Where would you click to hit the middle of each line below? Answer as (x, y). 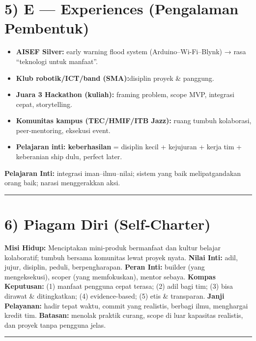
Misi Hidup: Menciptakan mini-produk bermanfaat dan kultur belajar (113, 247)
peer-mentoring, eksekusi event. (63, 130)
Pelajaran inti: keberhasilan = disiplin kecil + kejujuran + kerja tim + (129, 147)
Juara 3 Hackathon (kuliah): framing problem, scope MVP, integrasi (125, 94)
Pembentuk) (47, 28)
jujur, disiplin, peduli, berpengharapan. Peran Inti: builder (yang (105, 267)
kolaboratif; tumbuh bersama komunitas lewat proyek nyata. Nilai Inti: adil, (121, 257)
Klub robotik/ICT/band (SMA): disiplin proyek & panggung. (115, 78)
